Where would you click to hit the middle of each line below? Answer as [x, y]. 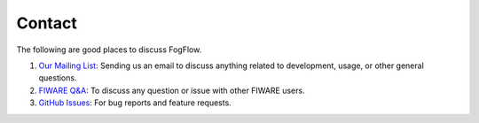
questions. [58, 78]
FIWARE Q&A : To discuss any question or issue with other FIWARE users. [172, 90]
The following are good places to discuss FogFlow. [109, 50]
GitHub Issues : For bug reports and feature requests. [135, 103]
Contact [47, 23]
